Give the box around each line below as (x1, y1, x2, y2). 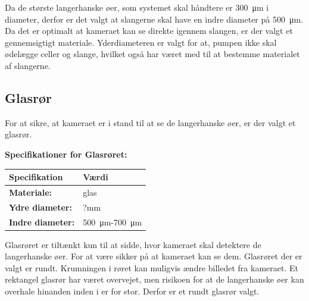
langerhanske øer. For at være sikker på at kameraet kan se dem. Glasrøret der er (5, 250, 302, 262)
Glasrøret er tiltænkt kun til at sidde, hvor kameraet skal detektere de (5, 238, 261, 250)
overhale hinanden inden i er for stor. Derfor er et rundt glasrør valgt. (5, 285, 260, 297)
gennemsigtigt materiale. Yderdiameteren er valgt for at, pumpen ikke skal (5, 36, 277, 48)
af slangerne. (5, 59, 51, 71)
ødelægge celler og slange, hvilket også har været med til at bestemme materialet (5, 48, 300, 60)
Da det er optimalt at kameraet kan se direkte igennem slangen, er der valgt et (5, 24, 293, 37)
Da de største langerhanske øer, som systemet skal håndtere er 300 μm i (5, 1, 269, 13)
